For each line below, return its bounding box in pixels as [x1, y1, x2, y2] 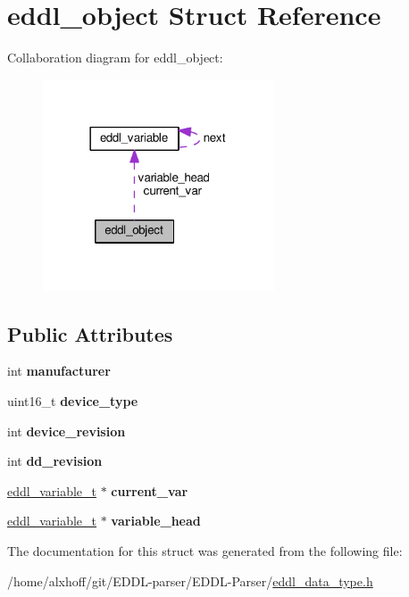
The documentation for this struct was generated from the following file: [7, 542, 403, 560]
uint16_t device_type [7, 392, 138, 410]
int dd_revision [7, 452, 103, 470]
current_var [111, 481, 188, 500]
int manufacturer [7, 361, 111, 380]
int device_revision [7, 421, 126, 440]
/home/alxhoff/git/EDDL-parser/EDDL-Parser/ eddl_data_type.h [7, 571, 373, 590]
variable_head [111, 511, 201, 530]
